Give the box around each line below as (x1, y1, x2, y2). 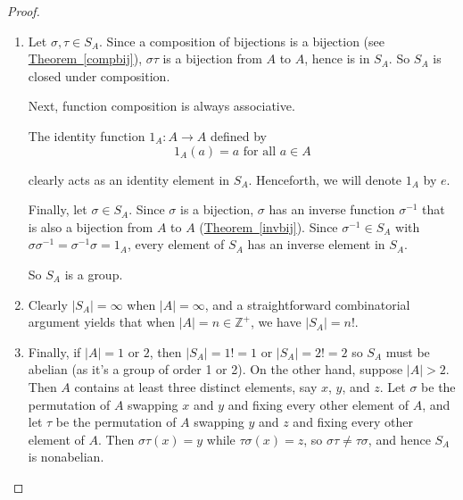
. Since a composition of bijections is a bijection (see (99, 31, 385, 50)
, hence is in (304, 49, 370, 68)
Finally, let (28, 200, 87, 219)
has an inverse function (269, 200, 395, 219)
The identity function (28, 126, 145, 145)
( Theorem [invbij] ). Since (199, 217, 338, 236)
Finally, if (28, 342, 81, 361)
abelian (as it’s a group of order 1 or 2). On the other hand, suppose (28, 360, 403, 379)
